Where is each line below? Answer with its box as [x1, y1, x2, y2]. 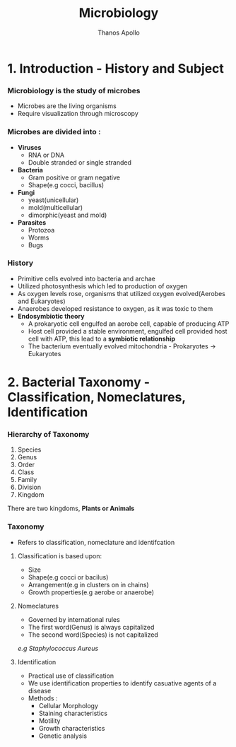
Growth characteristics [38, 724, 105, 732]
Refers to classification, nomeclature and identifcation [17, 538, 175, 546]
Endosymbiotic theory [17, 312, 85, 320]
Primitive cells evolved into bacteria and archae [17, 274, 155, 283]
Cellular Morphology [38, 701, 99, 710]
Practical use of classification [28, 671, 114, 680]
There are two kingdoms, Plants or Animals [7, 504, 135, 513]
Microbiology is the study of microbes [7, 86, 141, 95]
